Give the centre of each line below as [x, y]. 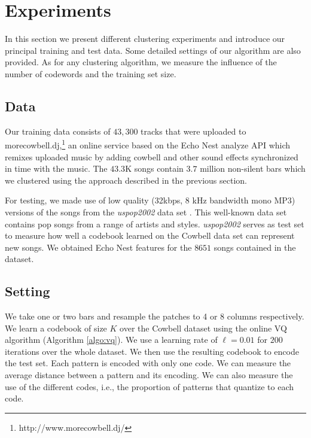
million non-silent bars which [253, 168]
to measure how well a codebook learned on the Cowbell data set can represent [150, 235]
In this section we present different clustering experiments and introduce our [145, 39]
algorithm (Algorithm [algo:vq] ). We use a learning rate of [111, 340]
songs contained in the [255, 247]
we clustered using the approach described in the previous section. [126, 180]
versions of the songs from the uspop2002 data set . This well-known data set [146, 212]
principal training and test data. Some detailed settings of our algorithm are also [153, 50]
